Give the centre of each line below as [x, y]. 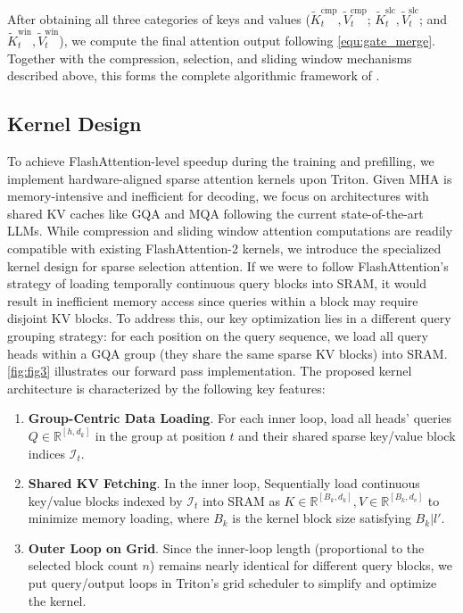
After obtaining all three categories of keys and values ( [159, 18]
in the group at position [160, 435]
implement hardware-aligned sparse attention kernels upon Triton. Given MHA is [230, 178]
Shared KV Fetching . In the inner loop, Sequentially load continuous [224, 483]
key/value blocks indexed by [105, 500]
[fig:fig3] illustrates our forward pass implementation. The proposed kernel [210, 371]
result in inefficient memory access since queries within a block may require [213, 300]
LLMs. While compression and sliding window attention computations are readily [230, 231]
